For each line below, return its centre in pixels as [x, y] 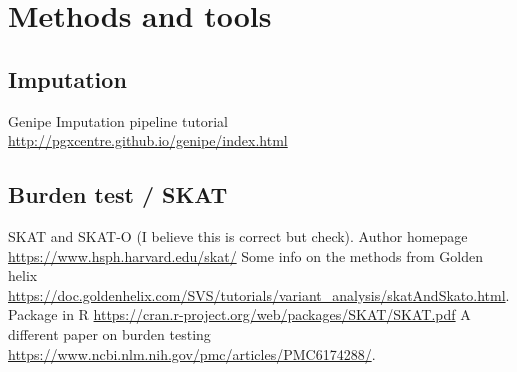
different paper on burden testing [109, 333]
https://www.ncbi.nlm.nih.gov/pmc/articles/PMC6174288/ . [192, 353]
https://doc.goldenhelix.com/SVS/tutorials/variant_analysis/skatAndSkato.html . [259, 294]
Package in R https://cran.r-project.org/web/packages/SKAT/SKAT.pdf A [239, 314]
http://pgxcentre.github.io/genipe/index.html [148, 140]
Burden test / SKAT [118, 194]
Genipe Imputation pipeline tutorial [118, 120]
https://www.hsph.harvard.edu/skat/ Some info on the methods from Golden [246, 255]
